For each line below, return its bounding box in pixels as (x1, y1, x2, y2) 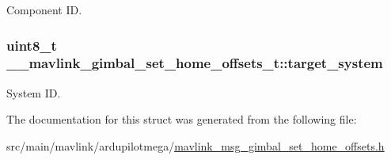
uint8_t (6, 35, 57, 55)
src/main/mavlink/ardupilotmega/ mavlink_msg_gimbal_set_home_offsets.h (6, 137, 385, 154)
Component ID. (6, 2, 82, 17)
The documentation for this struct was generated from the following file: (6, 111, 357, 128)
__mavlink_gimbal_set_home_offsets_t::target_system (6, 53, 383, 73)
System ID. (6, 84, 61, 101)
